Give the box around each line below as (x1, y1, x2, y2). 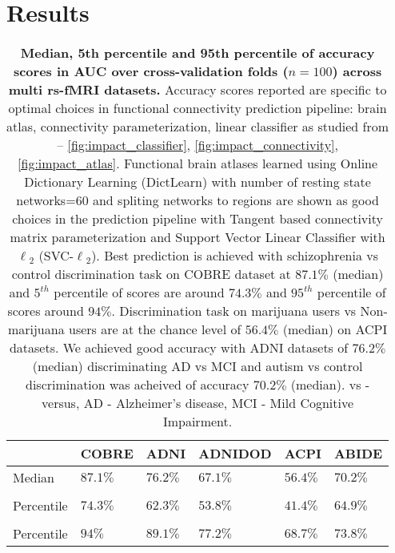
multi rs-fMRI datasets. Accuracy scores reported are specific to (8, 80, 387, 99)
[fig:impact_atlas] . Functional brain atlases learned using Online (18, 154, 378, 173)
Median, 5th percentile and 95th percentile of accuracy (20, 43, 375, 63)
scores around (7, 301, 84, 321)
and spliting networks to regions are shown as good (92, 191, 379, 210)
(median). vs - (290, 375, 370, 394)
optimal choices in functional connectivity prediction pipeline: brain (8, 99, 387, 118)
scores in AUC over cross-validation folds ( (13, 62, 289, 81)
